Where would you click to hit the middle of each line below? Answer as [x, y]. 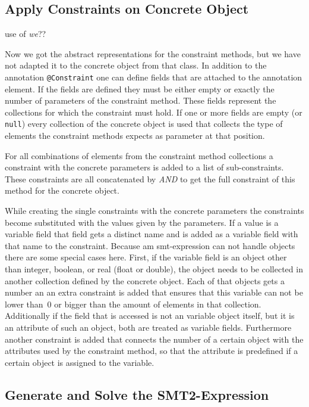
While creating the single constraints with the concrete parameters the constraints [154, 211]
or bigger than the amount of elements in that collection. [158, 304]
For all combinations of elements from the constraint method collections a [139, 155]
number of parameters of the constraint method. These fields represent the [141, 100]
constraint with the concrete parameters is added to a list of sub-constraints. [144, 167]
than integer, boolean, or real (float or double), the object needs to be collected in [154, 269]
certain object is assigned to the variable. [80, 362]
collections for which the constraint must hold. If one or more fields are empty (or [154, 112]
